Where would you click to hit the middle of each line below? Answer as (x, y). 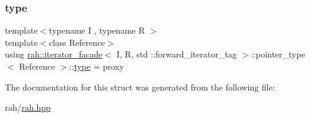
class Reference (77, 42)
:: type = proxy (97, 66)
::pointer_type (278, 54)
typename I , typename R (97, 30)
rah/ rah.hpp (28, 107)
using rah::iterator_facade (54, 54)
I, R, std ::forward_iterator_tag (177, 54)
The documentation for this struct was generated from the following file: (140, 87)
